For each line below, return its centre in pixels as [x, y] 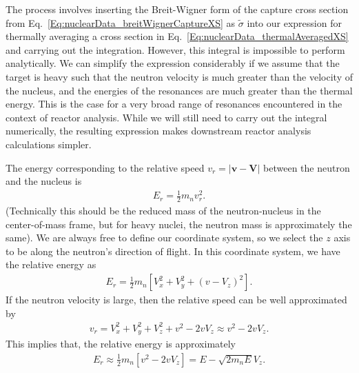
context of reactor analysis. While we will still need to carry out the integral [166, 117]
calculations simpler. [49, 144]
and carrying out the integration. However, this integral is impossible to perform [175, 49]
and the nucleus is [44, 181]
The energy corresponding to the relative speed [105, 167]
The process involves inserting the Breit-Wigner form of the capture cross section [177, 9]
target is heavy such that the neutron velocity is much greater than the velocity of [179, 76]
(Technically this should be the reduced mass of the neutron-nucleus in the [163, 211]
